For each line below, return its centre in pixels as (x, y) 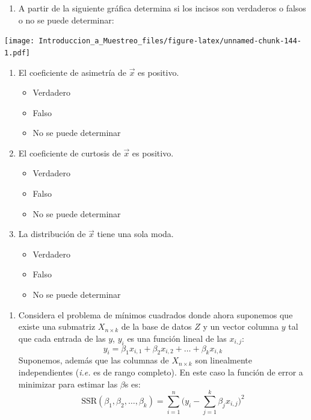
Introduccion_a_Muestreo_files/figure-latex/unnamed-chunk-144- (170, 41)
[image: (20, 41)
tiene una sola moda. (135, 234)
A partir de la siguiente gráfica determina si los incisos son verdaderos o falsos (162, 8)
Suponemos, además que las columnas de (94, 360)
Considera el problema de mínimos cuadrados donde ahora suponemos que (155, 314)
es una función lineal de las (177, 338)
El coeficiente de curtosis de (69, 153)
